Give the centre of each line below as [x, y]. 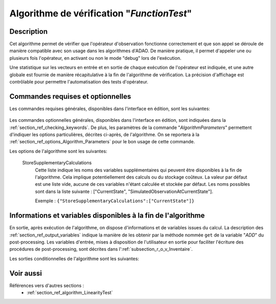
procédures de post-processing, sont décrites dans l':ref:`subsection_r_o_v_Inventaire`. [101, 249]
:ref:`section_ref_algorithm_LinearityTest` [70, 292]
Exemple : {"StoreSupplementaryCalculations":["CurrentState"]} [115, 201]
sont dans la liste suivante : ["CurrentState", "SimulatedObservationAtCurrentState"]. [124, 191]
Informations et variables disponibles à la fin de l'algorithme [107, 216]
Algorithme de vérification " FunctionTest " [101, 13]
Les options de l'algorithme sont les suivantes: [58, 151]
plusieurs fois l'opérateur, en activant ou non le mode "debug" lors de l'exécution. [95, 58]
